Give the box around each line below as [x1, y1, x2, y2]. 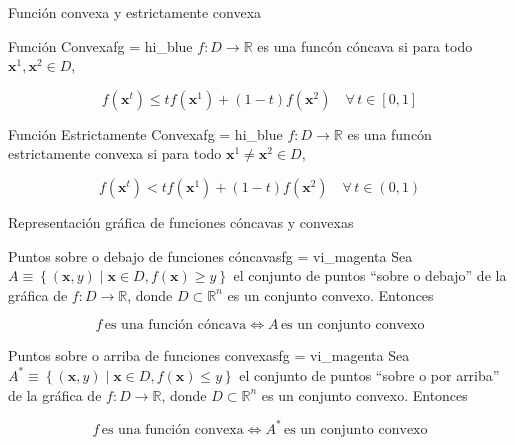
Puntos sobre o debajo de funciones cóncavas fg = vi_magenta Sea [8, 245, 413, 266]
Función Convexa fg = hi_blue [8, 35, 193, 56]
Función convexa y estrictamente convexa [8, 2, 262, 22]
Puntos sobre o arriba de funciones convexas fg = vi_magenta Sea [8, 345, 410, 366]
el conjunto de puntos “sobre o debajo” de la [233, 265, 507, 286]
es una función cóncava [104, 318, 247, 333]
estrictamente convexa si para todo [8, 143, 222, 164]
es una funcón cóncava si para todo [257, 35, 473, 56]
